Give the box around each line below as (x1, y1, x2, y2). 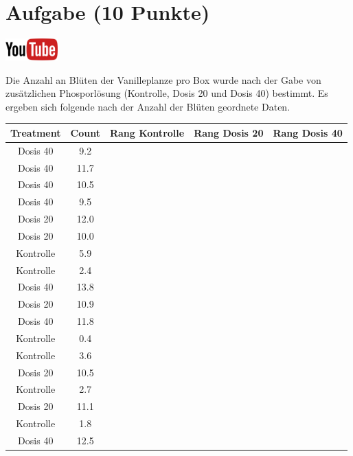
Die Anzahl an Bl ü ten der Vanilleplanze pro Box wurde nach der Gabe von (5, 72, 321, 87)
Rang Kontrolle (109, 125, 185, 139)
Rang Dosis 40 (273, 125, 343, 139)
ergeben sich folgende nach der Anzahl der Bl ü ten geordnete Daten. (5, 99, 291, 113)
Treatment (10, 125, 61, 139)
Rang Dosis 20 (194, 125, 264, 139)
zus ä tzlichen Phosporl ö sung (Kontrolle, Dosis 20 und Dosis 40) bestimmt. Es (5, 86, 328, 100)
